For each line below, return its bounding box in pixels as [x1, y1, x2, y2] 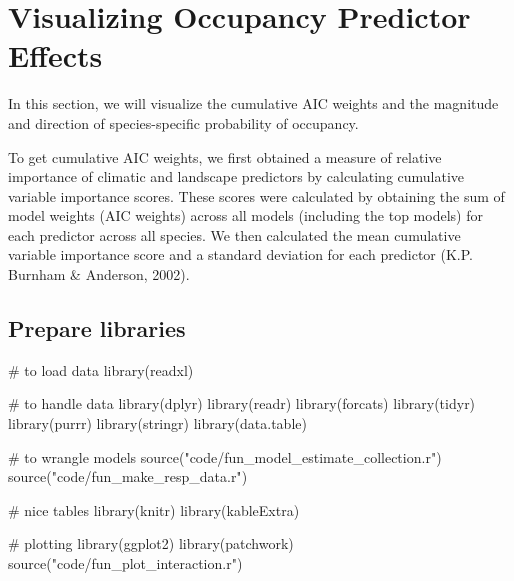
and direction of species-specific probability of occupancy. [8, 112, 359, 133]
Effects [8, 35, 103, 76]
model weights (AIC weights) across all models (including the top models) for [8, 205, 483, 226]
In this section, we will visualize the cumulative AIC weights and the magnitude [8, 93, 499, 114]
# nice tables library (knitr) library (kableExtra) [8, 499, 300, 520]
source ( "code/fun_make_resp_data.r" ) [8, 466, 248, 487]
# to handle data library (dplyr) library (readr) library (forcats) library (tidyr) [8, 393, 476, 414]
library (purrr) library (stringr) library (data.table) [8, 413, 307, 434]
